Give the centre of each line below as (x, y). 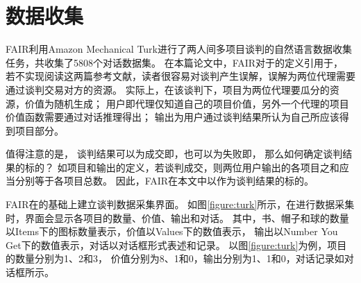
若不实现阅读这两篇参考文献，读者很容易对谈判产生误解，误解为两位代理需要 (180, 76)
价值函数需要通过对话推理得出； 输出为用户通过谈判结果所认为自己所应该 (173, 117)
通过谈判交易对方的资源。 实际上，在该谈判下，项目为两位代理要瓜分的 (168, 89)
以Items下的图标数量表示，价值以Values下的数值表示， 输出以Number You (172, 231)
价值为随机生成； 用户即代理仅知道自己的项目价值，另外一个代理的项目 (187, 103)
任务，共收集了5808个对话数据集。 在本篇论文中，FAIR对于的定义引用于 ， (175, 62)
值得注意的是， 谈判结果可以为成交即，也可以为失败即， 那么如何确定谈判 (174, 154)
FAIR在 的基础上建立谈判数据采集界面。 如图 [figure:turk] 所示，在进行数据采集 (180, 204)
